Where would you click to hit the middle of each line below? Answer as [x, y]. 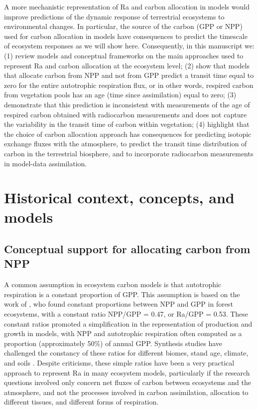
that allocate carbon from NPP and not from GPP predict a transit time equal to [129, 75]
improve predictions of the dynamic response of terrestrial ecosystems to [114, 16]
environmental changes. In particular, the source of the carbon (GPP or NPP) [123, 26]
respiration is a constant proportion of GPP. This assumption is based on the [122, 294]
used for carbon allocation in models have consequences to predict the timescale [126, 36]
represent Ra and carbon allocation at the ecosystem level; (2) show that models [127, 65]
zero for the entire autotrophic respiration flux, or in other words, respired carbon [129, 85]
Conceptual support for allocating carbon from [127, 249]
